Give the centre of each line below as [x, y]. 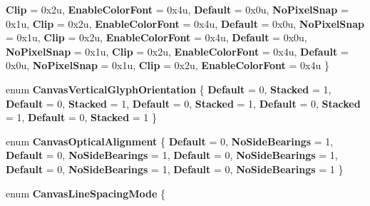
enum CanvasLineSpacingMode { [86, 193]
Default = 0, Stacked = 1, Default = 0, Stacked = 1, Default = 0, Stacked [183, 103]
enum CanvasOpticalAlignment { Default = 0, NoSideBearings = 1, [170, 141]
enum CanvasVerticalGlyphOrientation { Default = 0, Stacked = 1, [169, 89]
